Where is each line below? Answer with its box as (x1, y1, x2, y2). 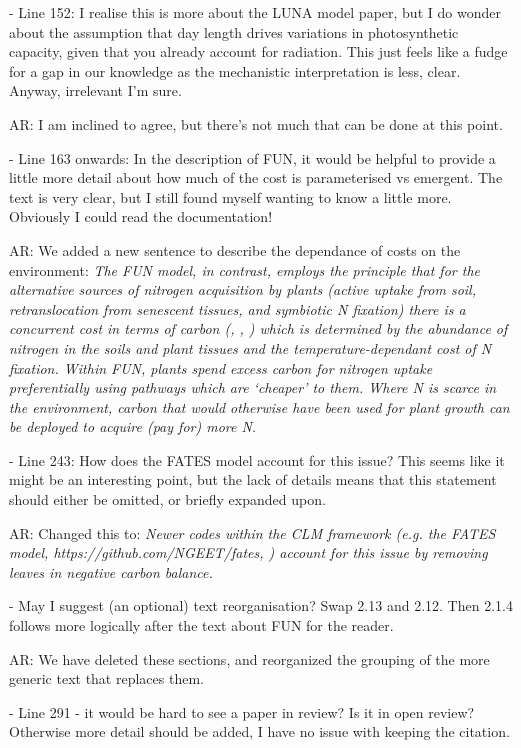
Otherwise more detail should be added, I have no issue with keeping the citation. (9, 721, 510, 742)
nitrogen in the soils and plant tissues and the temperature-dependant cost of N (9, 337, 492, 358)
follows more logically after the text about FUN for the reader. (9, 615, 394, 636)
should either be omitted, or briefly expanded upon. (9, 489, 326, 510)
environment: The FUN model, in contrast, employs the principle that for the (9, 259, 480, 280)
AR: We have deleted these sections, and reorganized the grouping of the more (9, 648, 490, 669)
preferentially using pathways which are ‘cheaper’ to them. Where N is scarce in (9, 377, 497, 398)
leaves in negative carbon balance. (9, 561, 213, 582)
